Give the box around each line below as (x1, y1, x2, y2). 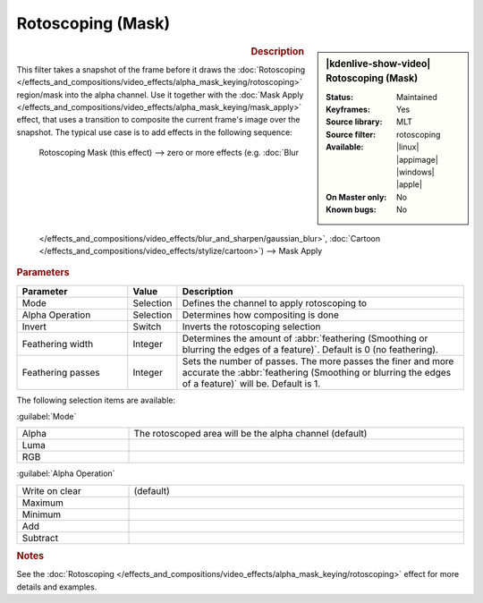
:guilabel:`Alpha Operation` (16, 468, 115, 479)
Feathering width (21, 337, 94, 350)
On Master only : (326, 191, 387, 202)
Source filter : (326, 129, 376, 140)
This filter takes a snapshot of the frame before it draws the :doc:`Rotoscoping (16, 64, 306, 75)
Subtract (21, 531, 58, 544)
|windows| (396, 166, 435, 178)
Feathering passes (21, 366, 100, 378)
